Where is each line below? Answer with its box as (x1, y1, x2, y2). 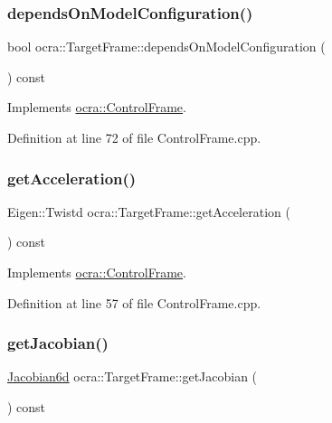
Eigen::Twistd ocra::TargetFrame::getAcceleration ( (7, 202, 290, 221)
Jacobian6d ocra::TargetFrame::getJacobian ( (7, 367, 258, 386)
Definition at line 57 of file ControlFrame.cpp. (7, 293, 261, 312)
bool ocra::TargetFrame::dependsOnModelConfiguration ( (7, 37, 326, 56)
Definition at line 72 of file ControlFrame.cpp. (7, 128, 261, 146)
